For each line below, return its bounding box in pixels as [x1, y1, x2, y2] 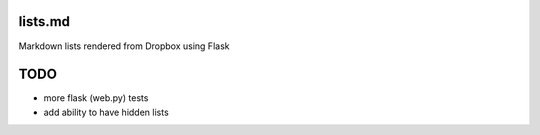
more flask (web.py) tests [43, 92, 149, 104]
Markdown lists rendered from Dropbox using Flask [18, 40, 230, 52]
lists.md [18, 13, 70, 30]
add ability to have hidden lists [43, 106, 169, 118]
